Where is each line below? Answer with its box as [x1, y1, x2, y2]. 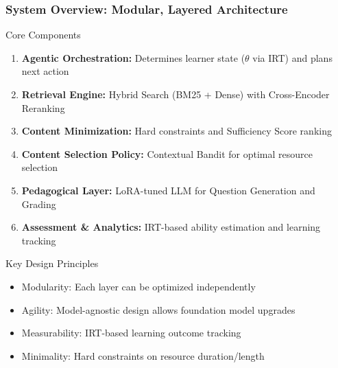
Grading [21, 196, 56, 211]
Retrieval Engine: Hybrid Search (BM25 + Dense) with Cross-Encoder [21, 87, 330, 101]
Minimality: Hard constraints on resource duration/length [21, 348, 265, 363]
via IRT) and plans [252, 50, 333, 65]
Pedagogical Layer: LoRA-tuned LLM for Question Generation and [21, 183, 315, 197]
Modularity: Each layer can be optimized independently [21, 279, 256, 293]
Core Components [5, 27, 81, 42]
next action [21, 64, 69, 78]
